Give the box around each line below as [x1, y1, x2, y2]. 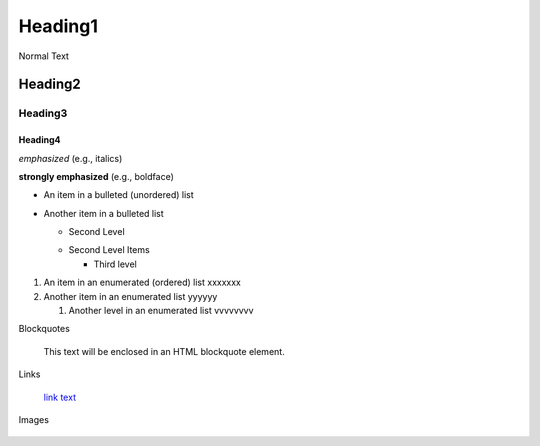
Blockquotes [18, 323, 70, 335]
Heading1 [18, 15, 99, 37]
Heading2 [18, 76, 82, 93]
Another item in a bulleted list [43, 207, 164, 219]
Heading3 [18, 106, 68, 120]
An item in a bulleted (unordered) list [43, 189, 194, 201]
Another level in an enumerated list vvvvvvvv [68, 305, 254, 317]
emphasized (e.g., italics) [18, 152, 123, 164]
